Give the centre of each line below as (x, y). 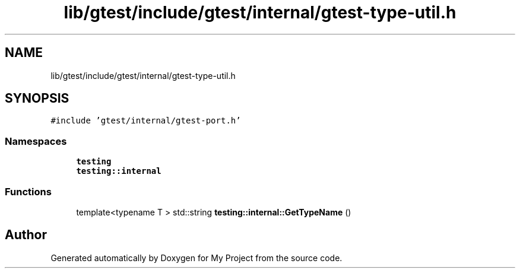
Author (26, 235)
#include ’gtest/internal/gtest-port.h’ (146, 121)
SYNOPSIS (37, 99)
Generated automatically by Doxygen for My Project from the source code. (196, 258)
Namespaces (36, 141)
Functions (28, 191)
